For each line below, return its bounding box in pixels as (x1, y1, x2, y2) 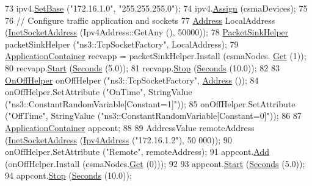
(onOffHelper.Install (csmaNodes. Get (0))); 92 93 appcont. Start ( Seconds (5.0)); (5, 157, 305, 170)
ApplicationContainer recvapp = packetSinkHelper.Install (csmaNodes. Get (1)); (5, 49, 307, 62)
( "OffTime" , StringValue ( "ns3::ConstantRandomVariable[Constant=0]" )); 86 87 (5, 109, 302, 122)
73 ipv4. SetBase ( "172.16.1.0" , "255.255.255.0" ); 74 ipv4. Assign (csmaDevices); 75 (5, 2, 308, 14)
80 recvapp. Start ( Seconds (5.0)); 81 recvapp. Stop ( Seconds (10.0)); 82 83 (5, 61, 280, 74)
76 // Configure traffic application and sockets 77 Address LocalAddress (5, 13, 275, 26)
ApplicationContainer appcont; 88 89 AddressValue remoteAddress (5, 121, 255, 134)
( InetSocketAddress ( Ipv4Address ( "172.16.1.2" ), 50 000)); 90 (5, 133, 232, 146)
